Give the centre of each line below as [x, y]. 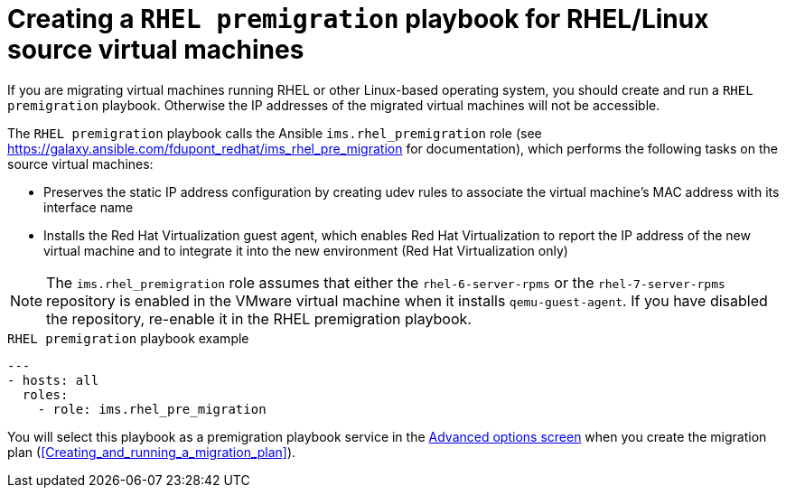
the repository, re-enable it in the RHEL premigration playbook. [259, 318]
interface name [89, 207]
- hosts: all [53, 380]
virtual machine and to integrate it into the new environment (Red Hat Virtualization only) [306, 250]
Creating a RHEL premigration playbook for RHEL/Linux [358, 19]
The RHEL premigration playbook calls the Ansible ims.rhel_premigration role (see [275, 133]
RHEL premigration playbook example [128, 338]
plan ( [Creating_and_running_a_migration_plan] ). [152, 452]
